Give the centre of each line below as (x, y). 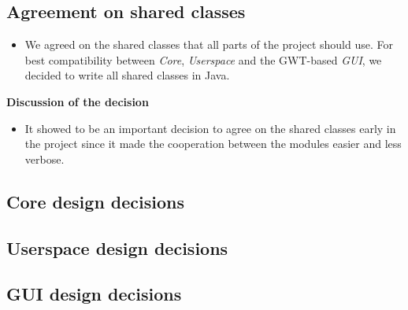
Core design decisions (96, 201)
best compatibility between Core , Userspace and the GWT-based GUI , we (203, 59)
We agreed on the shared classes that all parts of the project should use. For (209, 44)
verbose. (45, 159)
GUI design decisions (94, 294)
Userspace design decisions (117, 247)
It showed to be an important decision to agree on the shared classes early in (210, 128)
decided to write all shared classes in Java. (127, 75)
